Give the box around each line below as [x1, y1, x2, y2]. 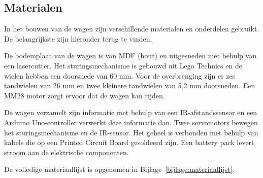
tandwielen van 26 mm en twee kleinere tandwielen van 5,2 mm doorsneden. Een [4, 80, 255, 91]
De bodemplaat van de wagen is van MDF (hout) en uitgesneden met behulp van [4, 50, 256, 61]
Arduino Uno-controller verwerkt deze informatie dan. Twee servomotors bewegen [4, 117, 258, 127]
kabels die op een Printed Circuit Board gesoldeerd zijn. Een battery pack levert [4, 137, 254, 148]
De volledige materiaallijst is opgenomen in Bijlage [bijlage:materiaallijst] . [4, 164, 235, 174]
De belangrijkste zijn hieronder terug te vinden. [4, 33, 152, 44]
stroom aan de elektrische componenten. [4, 147, 129, 157]
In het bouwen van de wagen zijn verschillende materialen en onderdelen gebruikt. [4, 23, 259, 34]
